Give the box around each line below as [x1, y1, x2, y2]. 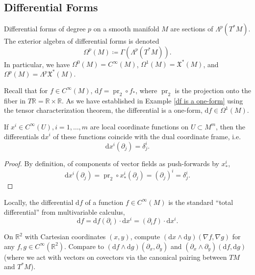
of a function [85, 197, 124, 207]
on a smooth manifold [93, 24, 159, 34]
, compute [130, 231, 160, 242]
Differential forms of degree [4, 24, 86, 34]
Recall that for [4, 85, 48, 95]
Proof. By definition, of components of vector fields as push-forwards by [4, 158, 219, 168]
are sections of [170, 24, 213, 34]
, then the [216, 121, 246, 131]
